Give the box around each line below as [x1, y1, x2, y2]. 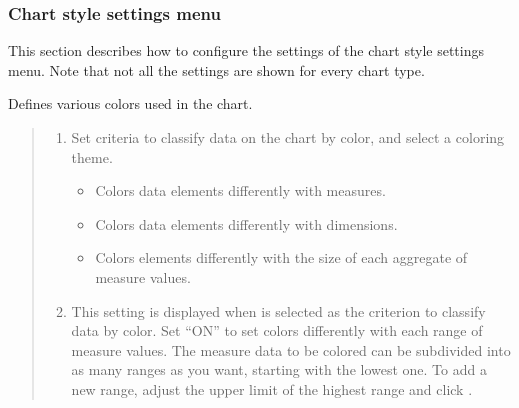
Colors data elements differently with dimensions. [95, 213, 398, 234]
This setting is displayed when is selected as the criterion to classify [71, 300, 486, 321]
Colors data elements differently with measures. [95, 180, 386, 201]
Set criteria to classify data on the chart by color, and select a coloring [71, 127, 505, 147]
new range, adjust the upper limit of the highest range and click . [71, 378, 473, 399]
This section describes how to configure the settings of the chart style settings [8, 40, 484, 61]
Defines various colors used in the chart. [8, 93, 253, 114]
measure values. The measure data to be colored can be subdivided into [71, 339, 511, 360]
